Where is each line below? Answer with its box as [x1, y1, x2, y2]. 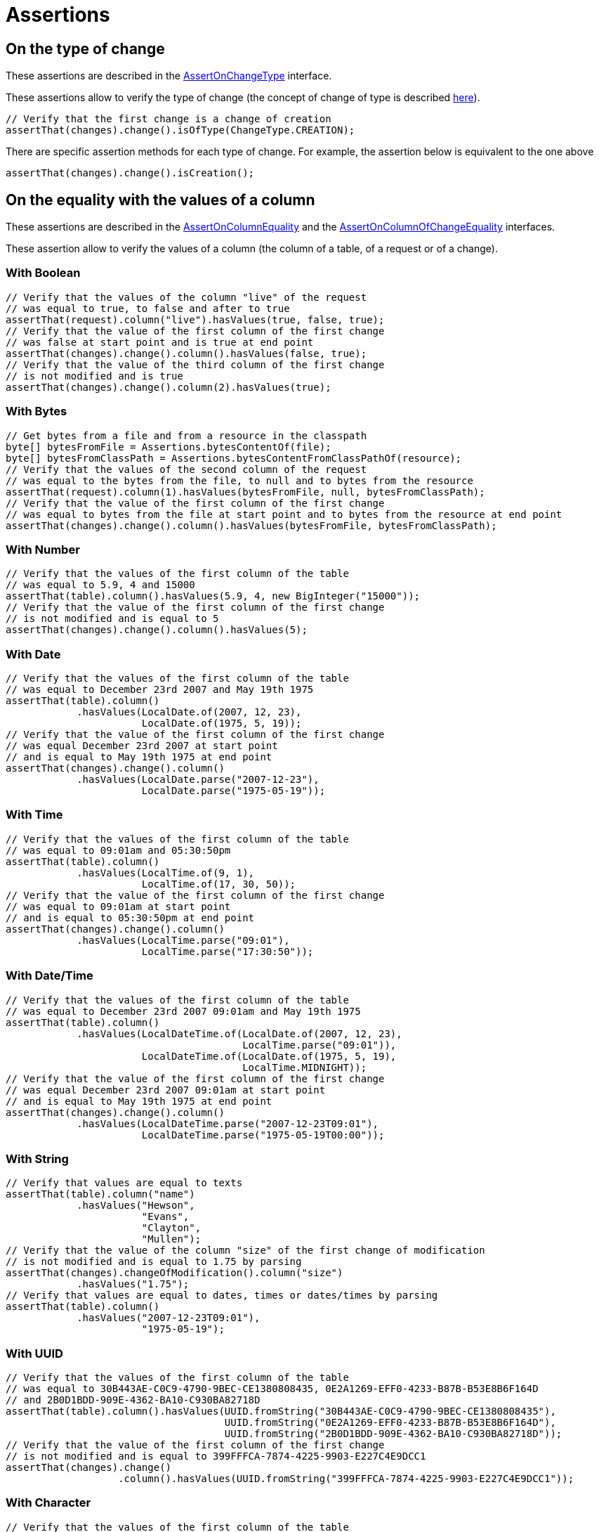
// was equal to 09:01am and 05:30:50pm [6, 844, 231, 856]
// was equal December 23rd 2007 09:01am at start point [6, 1084, 326, 1096]
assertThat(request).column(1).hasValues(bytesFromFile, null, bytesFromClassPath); [6, 486, 485, 498]
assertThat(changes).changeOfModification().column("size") [6, 1267, 343, 1279]
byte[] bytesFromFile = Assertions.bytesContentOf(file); [6, 441, 331, 453]
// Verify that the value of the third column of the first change [6, 358, 385, 370]
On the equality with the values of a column [6, 190, 315, 209]
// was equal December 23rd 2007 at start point [6, 740, 278, 752]
